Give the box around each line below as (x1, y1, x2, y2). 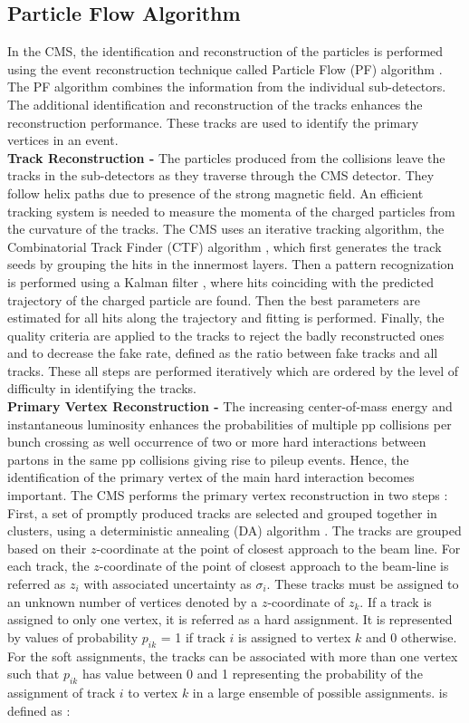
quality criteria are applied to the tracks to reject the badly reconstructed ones (7, 325, 445, 344)
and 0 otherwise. (366, 627, 457, 646)
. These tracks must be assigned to (266, 574, 459, 593)
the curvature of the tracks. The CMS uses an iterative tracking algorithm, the (7, 219, 445, 238)
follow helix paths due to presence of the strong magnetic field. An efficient (7, 183, 424, 202)
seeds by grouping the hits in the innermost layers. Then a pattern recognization (7, 255, 455, 274)
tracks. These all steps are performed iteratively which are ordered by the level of (7, 361, 458, 380)
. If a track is (359, 592, 432, 611)
